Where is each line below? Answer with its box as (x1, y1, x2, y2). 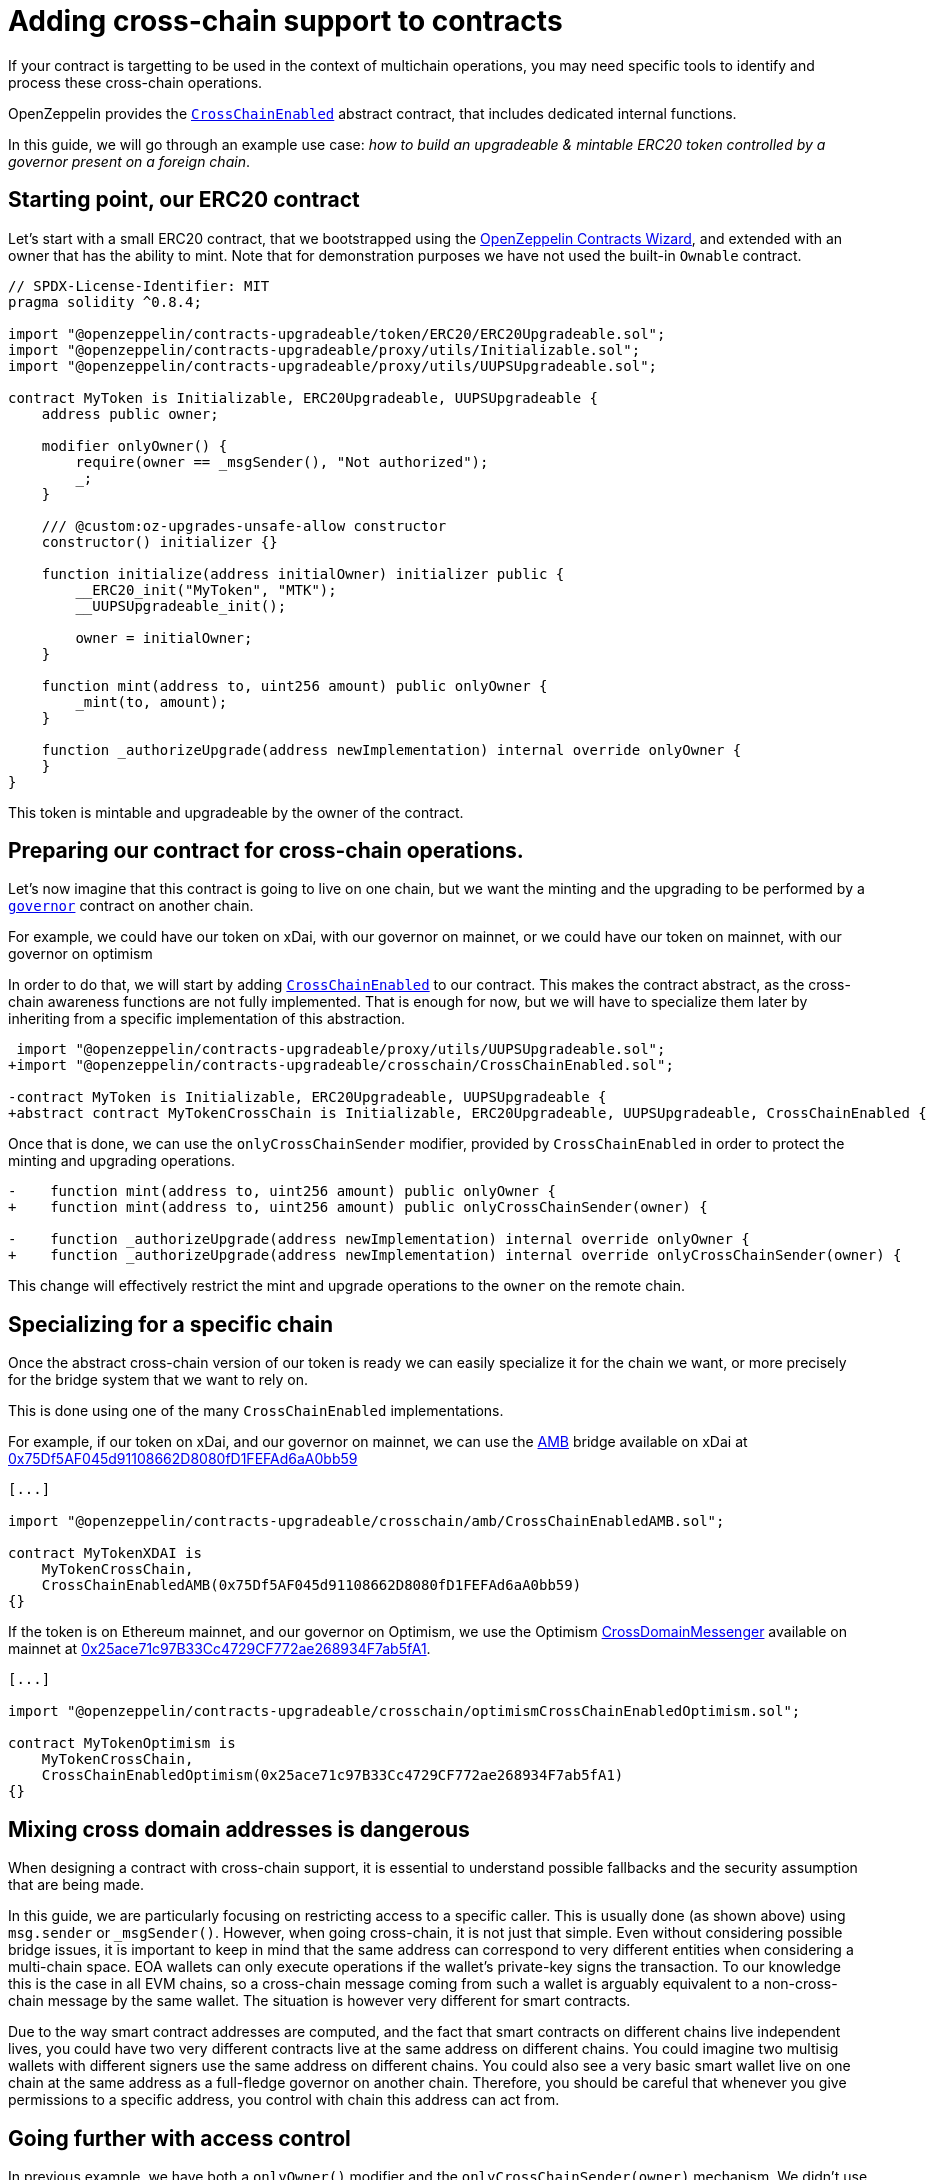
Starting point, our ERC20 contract (8, 187, 360, 213)
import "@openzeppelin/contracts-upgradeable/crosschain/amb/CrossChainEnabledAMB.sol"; (8, 1513, 725, 1530)
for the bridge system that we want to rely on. (8, 1371, 309, 1389)
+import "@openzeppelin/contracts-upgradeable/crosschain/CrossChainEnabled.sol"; (8, 1057, 674, 1074)
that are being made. (8, 1876, 145, 1894)
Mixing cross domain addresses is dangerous (8, 1816, 470, 1842)
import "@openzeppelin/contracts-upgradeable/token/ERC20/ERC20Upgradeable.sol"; (8, 325, 666, 342)
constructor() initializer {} (41, 533, 278, 550)
